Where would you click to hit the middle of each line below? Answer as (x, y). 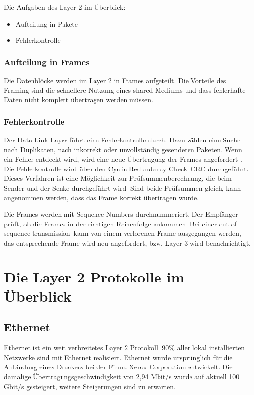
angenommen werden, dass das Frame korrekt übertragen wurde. (102, 197)
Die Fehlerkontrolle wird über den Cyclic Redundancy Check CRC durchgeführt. (126, 168)
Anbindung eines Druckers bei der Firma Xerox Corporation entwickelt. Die (118, 367)
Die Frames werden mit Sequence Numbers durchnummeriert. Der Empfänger (121, 214)
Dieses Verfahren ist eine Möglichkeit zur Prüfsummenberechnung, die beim (118, 178)
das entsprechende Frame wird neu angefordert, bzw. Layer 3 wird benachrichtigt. (127, 242)
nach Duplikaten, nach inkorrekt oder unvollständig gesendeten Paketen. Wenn (123, 149)
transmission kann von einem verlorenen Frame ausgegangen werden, (137, 233)
